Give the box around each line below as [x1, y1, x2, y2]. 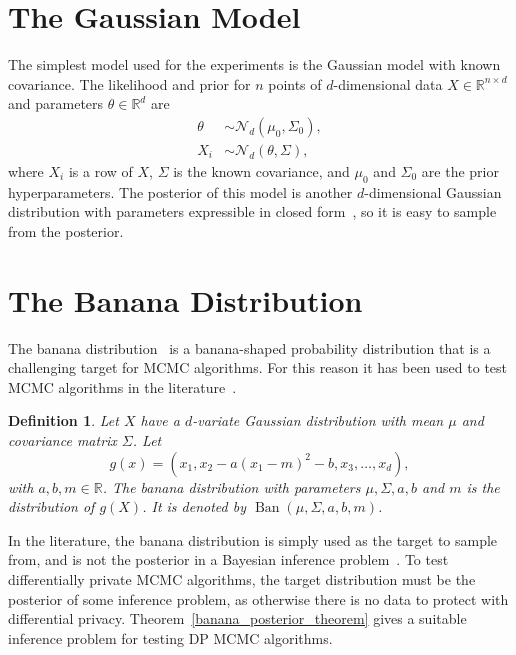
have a [140, 410, 180, 431]
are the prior [421, 160, 499, 181]
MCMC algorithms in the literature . [8, 376, 237, 397]
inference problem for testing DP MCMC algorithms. [8, 627, 333, 648]
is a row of [68, 160, 133, 181]
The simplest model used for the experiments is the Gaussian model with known [8, 54, 501, 75]
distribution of [8, 496, 95, 517]
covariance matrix [8, 430, 117, 451]
